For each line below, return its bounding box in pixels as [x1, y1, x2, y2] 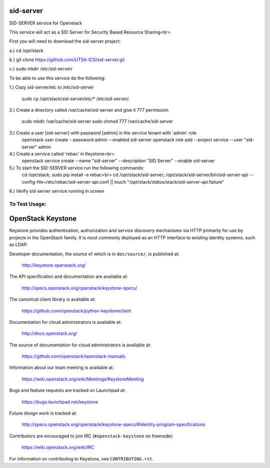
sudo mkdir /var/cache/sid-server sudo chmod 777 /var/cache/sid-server [21, 118, 173, 125]
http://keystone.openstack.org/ [21, 262, 86, 268]
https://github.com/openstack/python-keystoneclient [21, 308, 131, 314]
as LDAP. [9, 242, 28, 248]
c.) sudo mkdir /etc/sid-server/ [9, 66, 72, 72]
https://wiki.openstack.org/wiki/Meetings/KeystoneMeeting [21, 376, 144, 382]
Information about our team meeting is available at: [9, 364, 114, 370]
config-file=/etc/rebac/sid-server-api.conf [21, 179, 109, 185]
